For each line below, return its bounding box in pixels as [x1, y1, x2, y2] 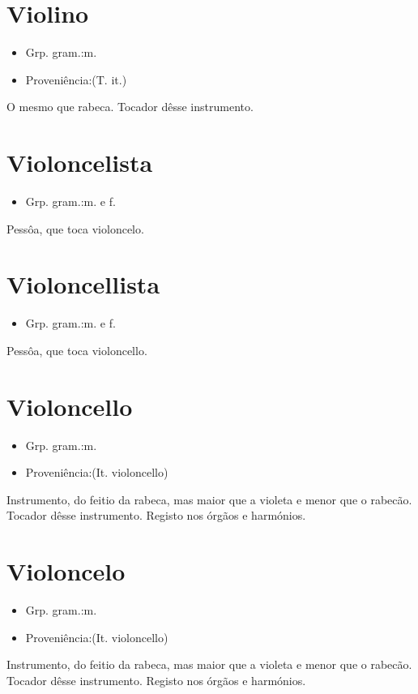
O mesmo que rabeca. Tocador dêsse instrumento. [6, 98, 254, 115]
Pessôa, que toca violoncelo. [6, 220, 144, 237]
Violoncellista [6, 268, 160, 301]
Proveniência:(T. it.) [25, 71, 127, 88]
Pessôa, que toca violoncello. [6, 341, 147, 358]
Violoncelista [6, 146, 153, 179]
